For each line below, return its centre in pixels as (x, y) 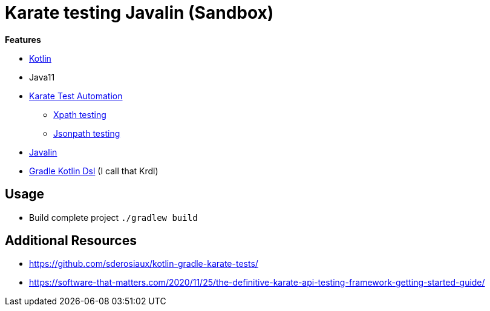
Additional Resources (71, 241)
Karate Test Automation (76, 96)
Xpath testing (80, 114)
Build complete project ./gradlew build (113, 217)
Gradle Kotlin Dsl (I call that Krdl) (94, 171)
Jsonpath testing (87, 133)
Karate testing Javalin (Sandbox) (139, 13)
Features (23, 39)
